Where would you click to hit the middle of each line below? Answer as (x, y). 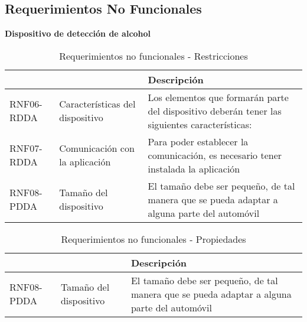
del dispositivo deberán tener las (215, 110)
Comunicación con (97, 148)
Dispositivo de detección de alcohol (78, 33)
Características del (97, 104)
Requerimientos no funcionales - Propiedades (153, 239)
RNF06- (26, 104)
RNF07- (26, 148)
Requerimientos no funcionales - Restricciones (153, 56)
